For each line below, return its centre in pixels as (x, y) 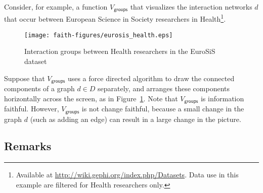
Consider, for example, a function (56, 7)
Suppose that (25, 78)
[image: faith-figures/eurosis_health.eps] (99, 35)
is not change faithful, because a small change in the (163, 109)
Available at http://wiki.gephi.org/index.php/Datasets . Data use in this (127, 175)
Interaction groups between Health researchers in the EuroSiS (120, 51)
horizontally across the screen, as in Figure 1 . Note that (91, 98)
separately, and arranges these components (164, 88)
